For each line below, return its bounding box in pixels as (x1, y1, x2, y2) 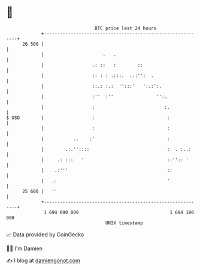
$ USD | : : (6, 114, 170, 121)
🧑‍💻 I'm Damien (6, 245, 43, 252)
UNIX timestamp (105, 219, 144, 226)
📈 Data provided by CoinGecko (6, 231, 84, 238)
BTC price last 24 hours (95, 25, 157, 31)
